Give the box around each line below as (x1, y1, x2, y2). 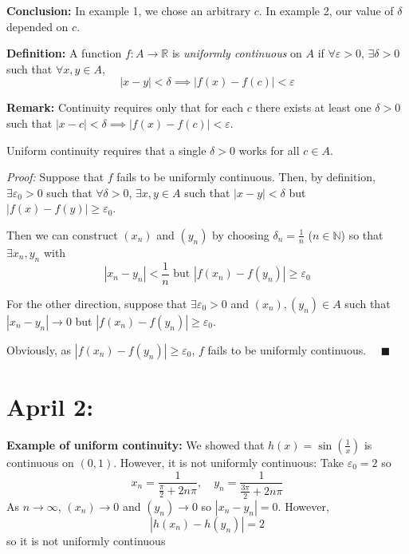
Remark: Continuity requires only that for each (6, 99, 243, 116)
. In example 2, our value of (258, 2, 394, 18)
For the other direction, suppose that (6, 295, 187, 311)
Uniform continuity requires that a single (6, 141, 206, 158)
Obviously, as (6, 341, 72, 358)
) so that (340, 226, 383, 243)
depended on (6, 18, 69, 34)
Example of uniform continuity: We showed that (6, 436, 265, 453)
